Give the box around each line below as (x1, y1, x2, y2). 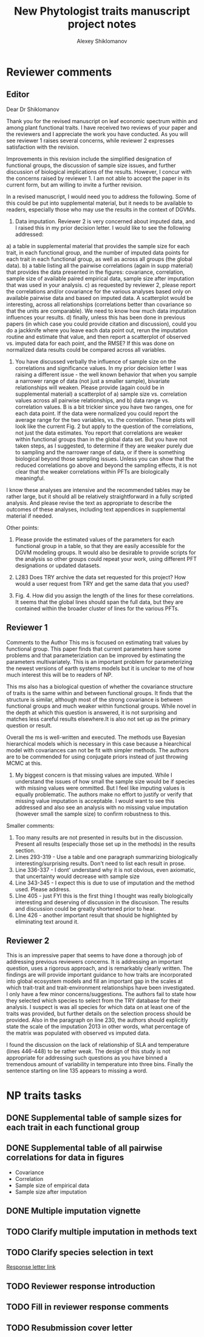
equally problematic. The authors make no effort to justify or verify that (15, 791, 193, 798)
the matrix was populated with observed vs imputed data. (6, 1029, 151, 1037)
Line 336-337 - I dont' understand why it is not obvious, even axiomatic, (15, 866, 196, 873)
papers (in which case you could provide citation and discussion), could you (6, 320, 197, 327)
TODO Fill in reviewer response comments (6, 1302, 169, 1312)
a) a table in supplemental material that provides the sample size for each (6, 242, 190, 249)
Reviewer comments (6, 65, 112, 79)
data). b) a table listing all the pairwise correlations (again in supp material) (6, 262, 193, 269)
